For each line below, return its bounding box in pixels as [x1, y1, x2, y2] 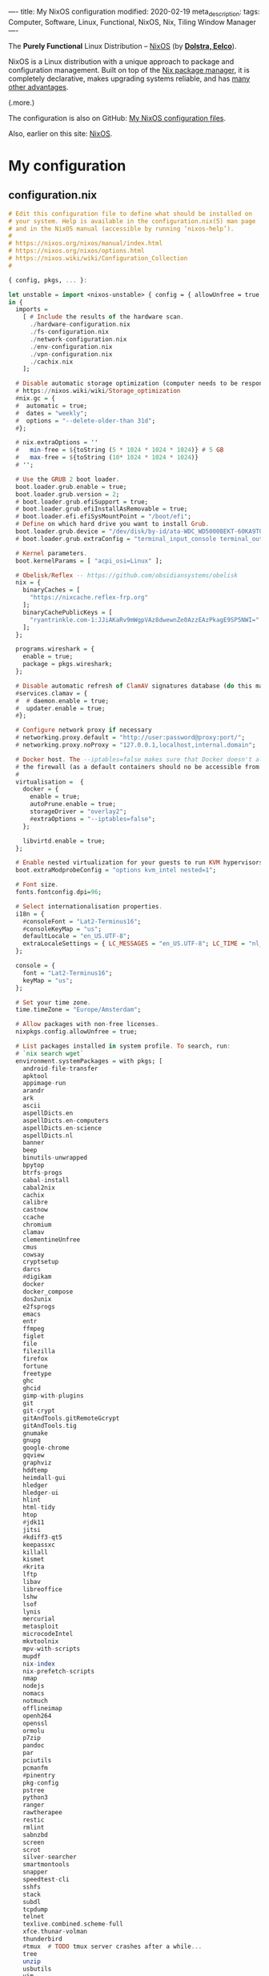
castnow [22, 1206, 48, 1214]
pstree [22, 1786, 45, 1794]
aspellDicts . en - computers [22, 1116, 110, 1124]
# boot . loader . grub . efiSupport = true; [15, 498, 149, 506]
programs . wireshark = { [15, 645, 94, 653]
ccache [22, 1213, 45, 1221]
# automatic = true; [15, 402, 88, 410]
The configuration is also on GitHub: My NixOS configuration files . [8, 113, 227, 122]
